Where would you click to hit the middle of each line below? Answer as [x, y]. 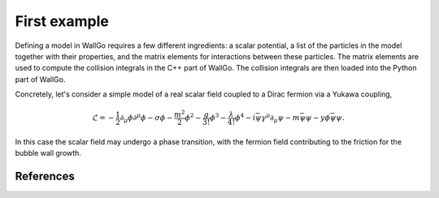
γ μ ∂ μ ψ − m [280, 118]
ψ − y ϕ [318, 118]
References [45, 176]
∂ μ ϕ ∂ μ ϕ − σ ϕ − [146, 118]
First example [62, 21]
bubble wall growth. [48, 153]
